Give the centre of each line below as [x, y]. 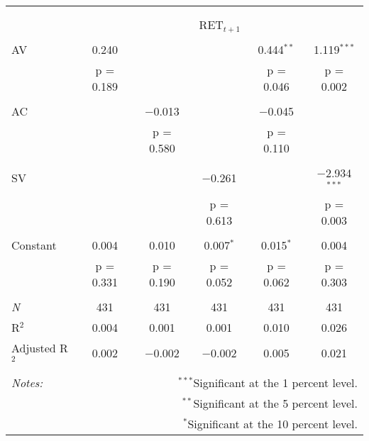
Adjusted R [40, 347]
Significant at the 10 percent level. [272, 423]
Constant [34, 245]
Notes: [27, 382]
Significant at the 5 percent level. [275, 403]
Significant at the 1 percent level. [275, 382]
